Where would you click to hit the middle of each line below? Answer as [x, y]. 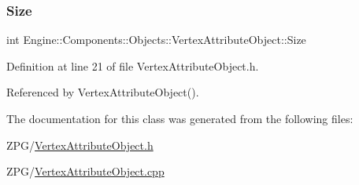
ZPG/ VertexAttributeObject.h [80, 145]
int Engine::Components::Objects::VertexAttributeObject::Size [156, 40]
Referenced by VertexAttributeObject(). [103, 92]
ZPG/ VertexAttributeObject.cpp [85, 171]
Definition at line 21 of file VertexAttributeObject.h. [133, 65]
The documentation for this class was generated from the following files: [180, 118]
